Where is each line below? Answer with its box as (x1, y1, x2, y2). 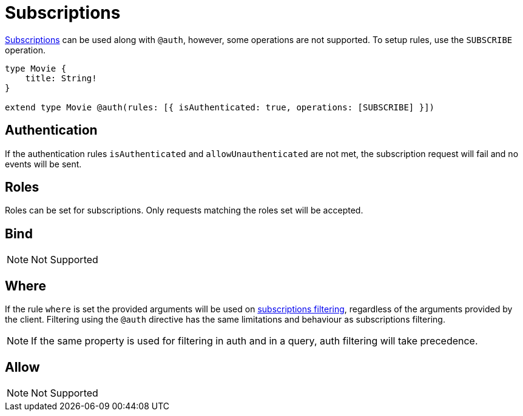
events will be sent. (5, 158, 82, 169)
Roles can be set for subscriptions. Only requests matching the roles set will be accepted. (5, 205, 363, 216)
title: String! (25, 73, 97, 83)
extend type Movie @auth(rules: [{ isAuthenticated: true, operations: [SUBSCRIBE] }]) (5, 102, 435, 112)
